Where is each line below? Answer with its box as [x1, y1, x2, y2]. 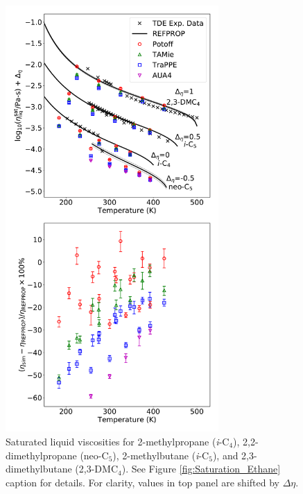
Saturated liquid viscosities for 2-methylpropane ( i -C [6, 434, 230, 448]
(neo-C [80, 448, 109, 462]
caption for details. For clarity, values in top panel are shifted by [6, 475, 279, 489]
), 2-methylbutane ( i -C [112, 448, 209, 462]
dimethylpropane [6, 448, 77, 462]
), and [212, 448, 239, 462]
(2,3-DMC [75, 461, 118, 476]
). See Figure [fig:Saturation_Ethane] [121, 461, 281, 476]
